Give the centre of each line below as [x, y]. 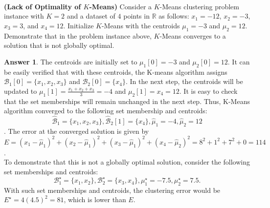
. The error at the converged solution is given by [77, 131]
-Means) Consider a [121, 6]
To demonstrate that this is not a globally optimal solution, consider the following [127, 162]
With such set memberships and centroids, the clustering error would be [112, 190]
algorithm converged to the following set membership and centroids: [106, 111]
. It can [239, 61]
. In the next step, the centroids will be [184, 81]
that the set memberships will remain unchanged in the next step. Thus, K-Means [127, 101]
